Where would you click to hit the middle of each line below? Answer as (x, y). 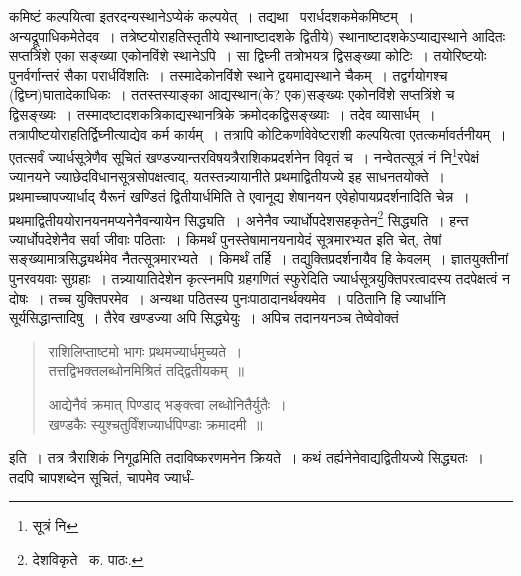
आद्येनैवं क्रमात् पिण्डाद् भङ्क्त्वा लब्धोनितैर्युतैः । (167, 404)
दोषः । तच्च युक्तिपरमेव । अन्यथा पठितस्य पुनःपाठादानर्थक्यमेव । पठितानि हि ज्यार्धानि (227, 297)
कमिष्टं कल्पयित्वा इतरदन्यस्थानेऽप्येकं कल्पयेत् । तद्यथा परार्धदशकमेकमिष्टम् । (212, 16)
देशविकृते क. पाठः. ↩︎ (88, 558)
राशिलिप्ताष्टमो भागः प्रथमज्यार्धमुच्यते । (145, 350)
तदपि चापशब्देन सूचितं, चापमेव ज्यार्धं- (102, 476)
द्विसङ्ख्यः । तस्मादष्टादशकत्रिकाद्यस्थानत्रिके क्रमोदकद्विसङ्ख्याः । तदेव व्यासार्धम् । (222, 113)
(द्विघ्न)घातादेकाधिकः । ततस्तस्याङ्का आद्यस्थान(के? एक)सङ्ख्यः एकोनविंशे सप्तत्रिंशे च (232, 94)
